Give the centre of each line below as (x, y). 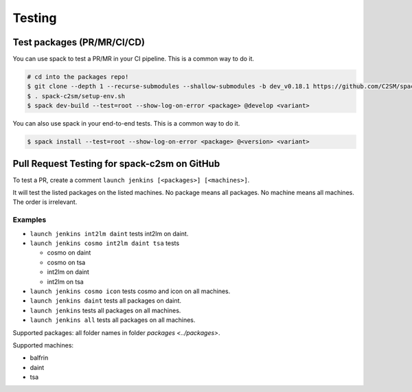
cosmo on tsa (66, 262)
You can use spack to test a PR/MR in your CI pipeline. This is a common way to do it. (133, 59)
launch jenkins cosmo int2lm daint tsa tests (105, 243)
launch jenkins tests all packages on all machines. (105, 310)
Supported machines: (43, 345)
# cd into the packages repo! (78, 77)
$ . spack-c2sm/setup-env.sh (76, 96)
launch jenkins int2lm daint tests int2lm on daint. (109, 233)
